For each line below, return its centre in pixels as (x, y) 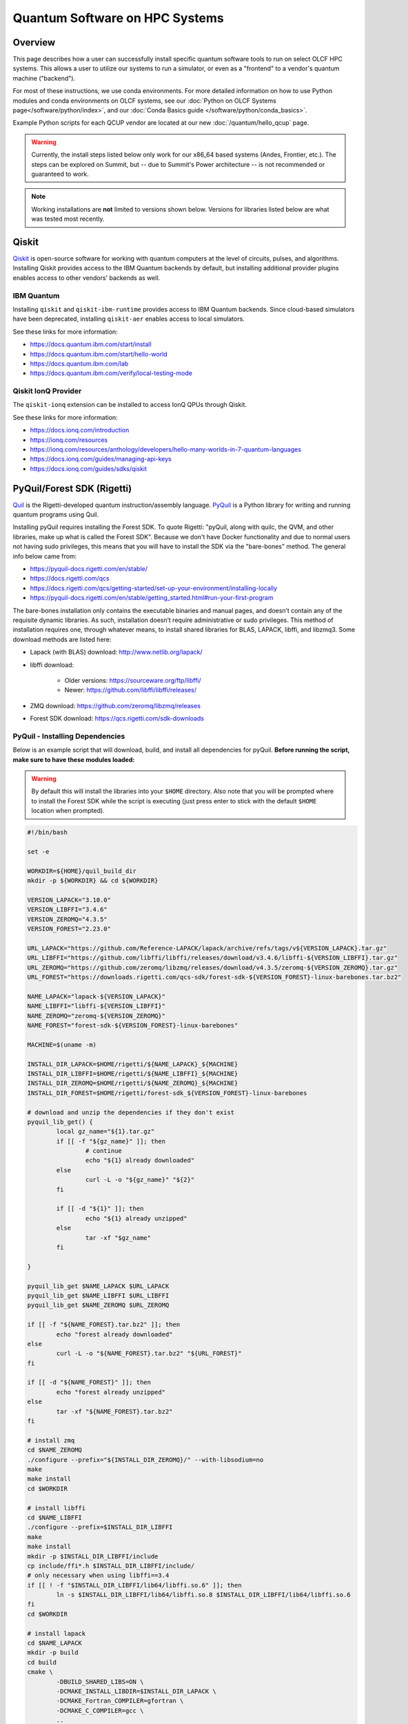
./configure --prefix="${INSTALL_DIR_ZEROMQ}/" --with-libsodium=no (145, 1460)
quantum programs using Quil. (56, 514)
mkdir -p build (53, 1653)
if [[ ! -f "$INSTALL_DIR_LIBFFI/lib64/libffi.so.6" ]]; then (134, 1585)
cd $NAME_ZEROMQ (55, 1450)
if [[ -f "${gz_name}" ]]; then (111, 1141)
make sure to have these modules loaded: (74, 759)
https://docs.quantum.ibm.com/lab (79, 363)
